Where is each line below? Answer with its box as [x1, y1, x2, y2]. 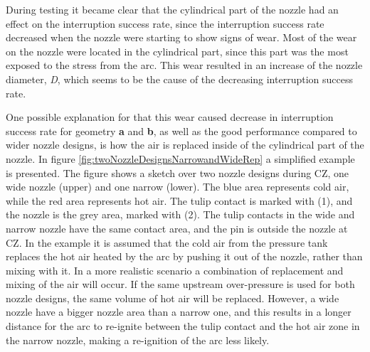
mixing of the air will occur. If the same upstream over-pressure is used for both [6, 277, 355, 292]
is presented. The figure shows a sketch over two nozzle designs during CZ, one [6, 165, 349, 180]
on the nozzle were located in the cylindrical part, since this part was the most [6, 43, 349, 58]
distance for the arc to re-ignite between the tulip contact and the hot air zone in [6, 319, 360, 334]
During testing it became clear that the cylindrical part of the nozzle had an [6, 2, 339, 16]
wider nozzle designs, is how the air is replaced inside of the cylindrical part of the [6, 137, 364, 152]
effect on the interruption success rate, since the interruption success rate [6, 16, 324, 31]
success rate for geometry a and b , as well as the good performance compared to [6, 123, 357, 138]
